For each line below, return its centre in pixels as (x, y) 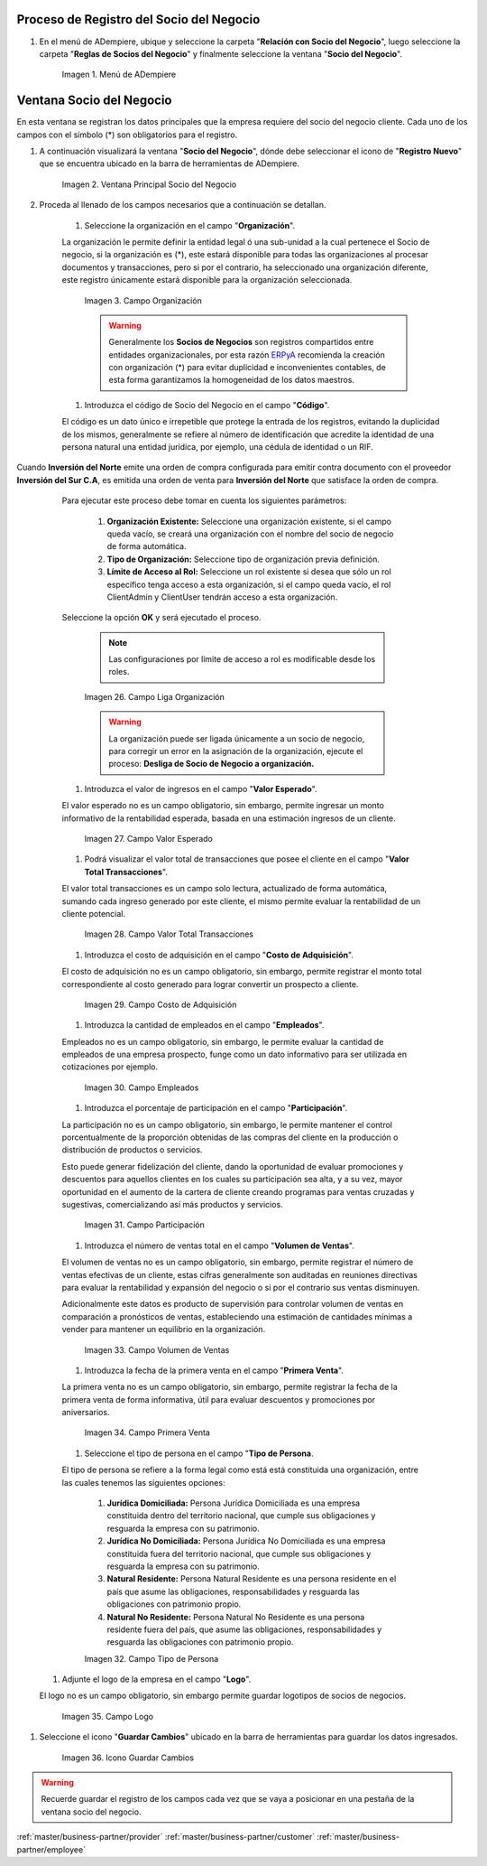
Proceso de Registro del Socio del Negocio (138, 19)
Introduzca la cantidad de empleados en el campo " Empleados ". (204, 1025)
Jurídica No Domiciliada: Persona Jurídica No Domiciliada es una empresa (246, 1541)
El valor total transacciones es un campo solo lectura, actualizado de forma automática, (225, 889)
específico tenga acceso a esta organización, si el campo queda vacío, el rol (249, 584)
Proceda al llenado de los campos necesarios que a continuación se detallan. (183, 205)
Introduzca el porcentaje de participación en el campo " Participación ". (216, 1108)
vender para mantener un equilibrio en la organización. (164, 1330)
